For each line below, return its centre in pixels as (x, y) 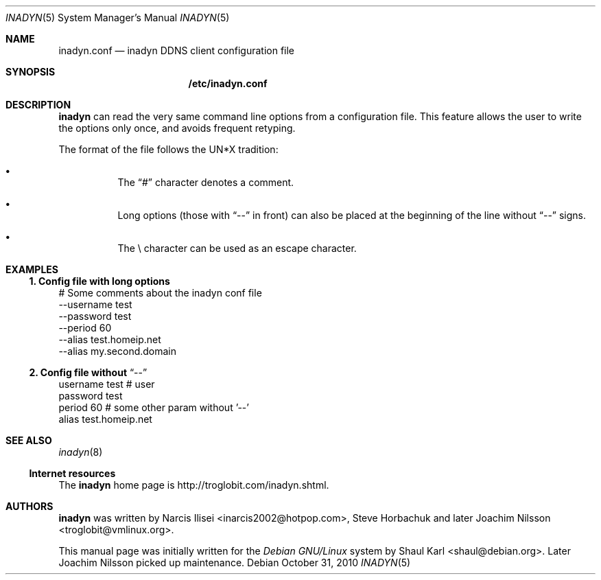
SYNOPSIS (31, 72)
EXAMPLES (32, 269)
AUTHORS (30, 506)
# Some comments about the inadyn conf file (160, 293)
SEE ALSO (29, 440)
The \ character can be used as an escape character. (237, 248)
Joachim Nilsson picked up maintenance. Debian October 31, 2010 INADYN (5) (235, 562)
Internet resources (72, 473)
